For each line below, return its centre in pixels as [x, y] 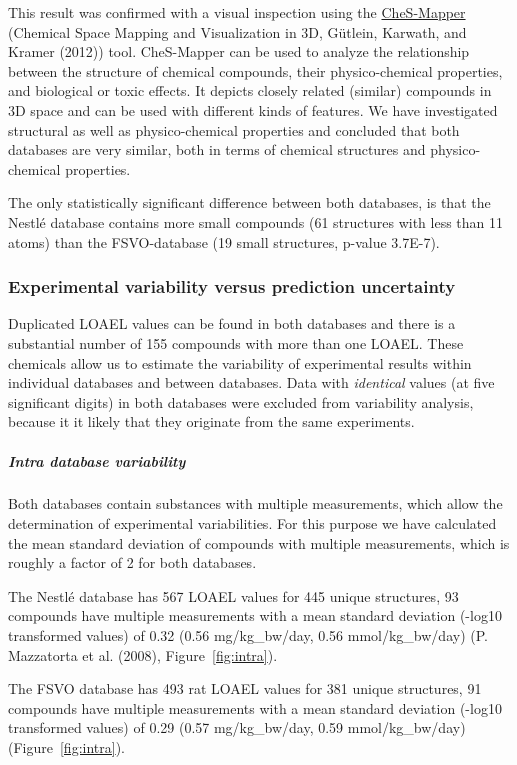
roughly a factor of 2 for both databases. [132, 562]
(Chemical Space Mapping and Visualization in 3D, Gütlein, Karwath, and [237, 31]
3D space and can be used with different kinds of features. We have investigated [253, 109]
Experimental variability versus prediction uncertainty [232, 286]
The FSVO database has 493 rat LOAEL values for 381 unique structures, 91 [245, 688]
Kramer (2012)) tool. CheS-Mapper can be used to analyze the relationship [239, 51]
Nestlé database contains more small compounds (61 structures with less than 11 [256, 221]
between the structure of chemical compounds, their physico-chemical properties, [255, 70]
